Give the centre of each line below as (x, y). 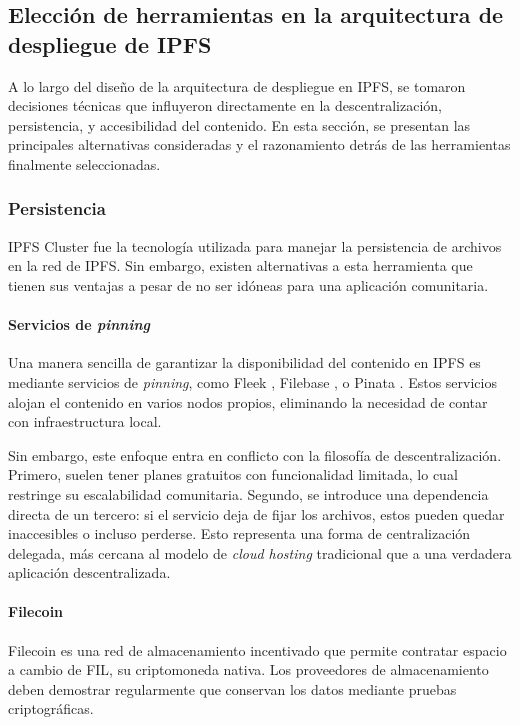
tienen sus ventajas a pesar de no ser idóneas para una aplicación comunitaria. (248, 284)
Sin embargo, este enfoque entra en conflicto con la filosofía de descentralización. (255, 454)
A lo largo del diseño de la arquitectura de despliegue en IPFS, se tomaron (237, 85)
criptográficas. (51, 708)
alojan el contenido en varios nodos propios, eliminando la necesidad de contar (248, 401)
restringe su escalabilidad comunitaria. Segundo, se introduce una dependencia (248, 493)
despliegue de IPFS (110, 43)
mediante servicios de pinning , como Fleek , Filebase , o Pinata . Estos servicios (252, 381)
